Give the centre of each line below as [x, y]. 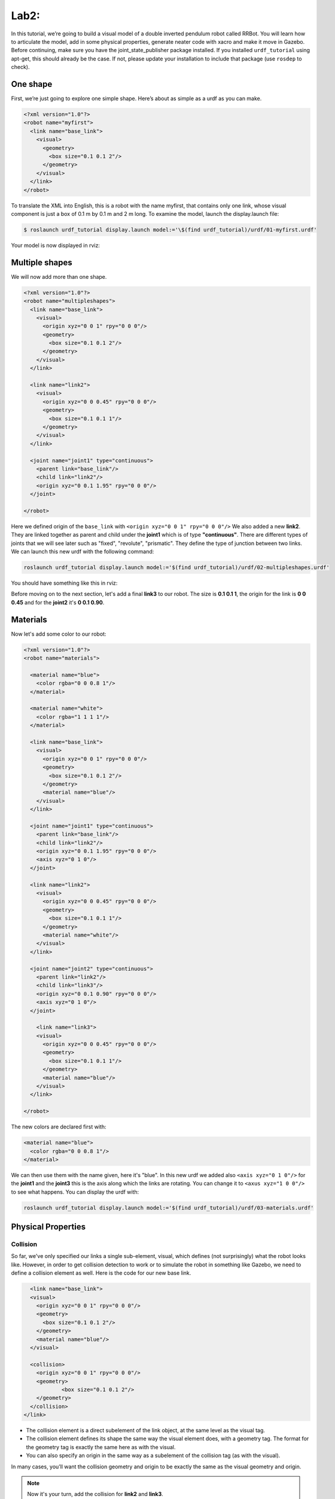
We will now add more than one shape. [59, 276]
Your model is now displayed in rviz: [55, 245]
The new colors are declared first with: [59, 1127]
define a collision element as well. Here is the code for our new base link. [101, 1273]
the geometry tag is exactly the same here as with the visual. [101, 1447]
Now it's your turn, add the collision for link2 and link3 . [95, 1494]
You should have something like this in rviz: [64, 583]
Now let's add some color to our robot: [59, 634]
